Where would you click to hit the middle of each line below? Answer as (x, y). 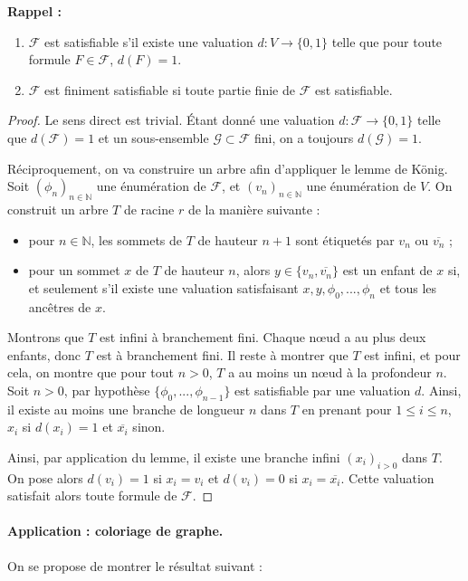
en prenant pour (347, 409)
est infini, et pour (412, 354)
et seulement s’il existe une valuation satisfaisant (163, 287)
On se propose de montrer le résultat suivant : (135, 565)
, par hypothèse (107, 390)
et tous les (408, 287)
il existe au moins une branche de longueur (126, 409)
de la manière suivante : (254, 209)
